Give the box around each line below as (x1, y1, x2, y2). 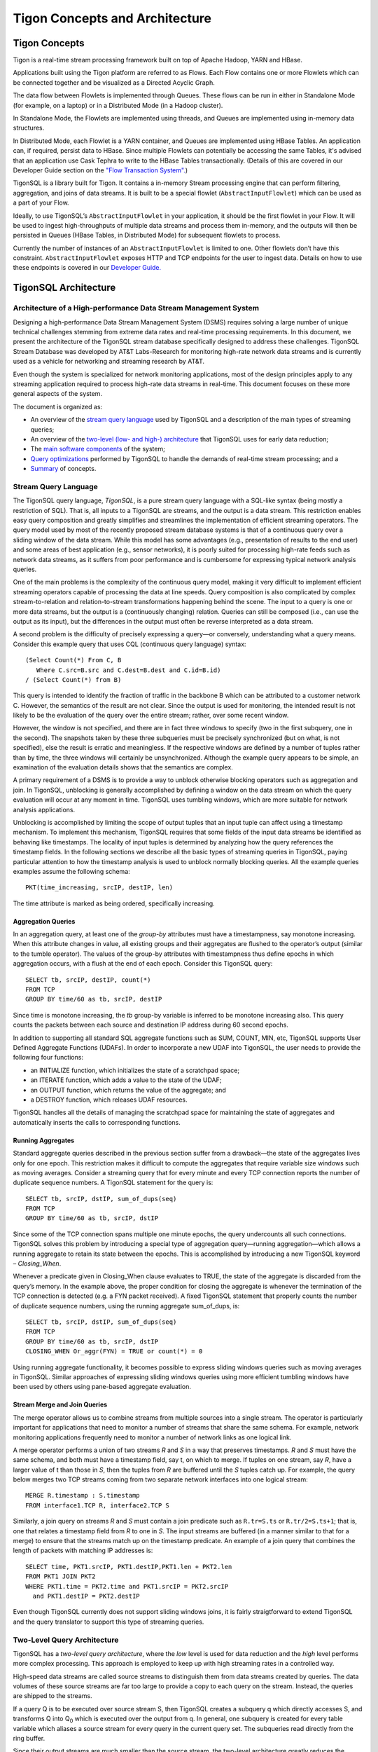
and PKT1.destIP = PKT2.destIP (32, 1592, 140, 1600)
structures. (13, 123, 45, 132)
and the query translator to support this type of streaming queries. (13, 1617, 204, 1626)
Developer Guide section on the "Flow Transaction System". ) (13, 165, 188, 174)
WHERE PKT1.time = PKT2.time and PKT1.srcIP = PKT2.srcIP (25, 1582, 229, 1590)
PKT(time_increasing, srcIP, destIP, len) (25, 884, 174, 891)
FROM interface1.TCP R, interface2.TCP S (25, 1501, 169, 1510)
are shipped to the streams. (13, 1692, 92, 1700)
